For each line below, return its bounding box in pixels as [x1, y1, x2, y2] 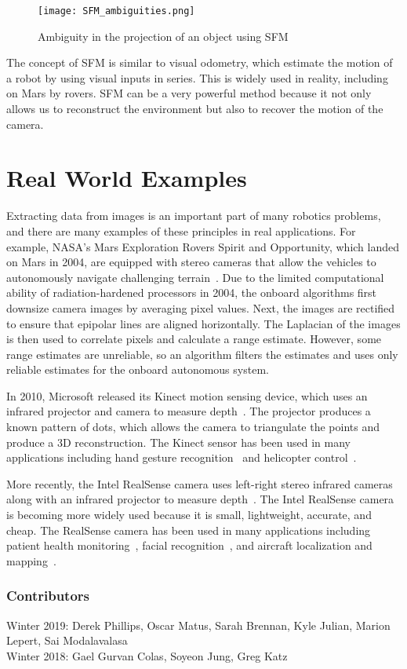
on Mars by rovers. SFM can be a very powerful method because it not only [6, 85, 372, 101]
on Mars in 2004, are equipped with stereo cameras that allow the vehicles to [6, 254, 376, 270]
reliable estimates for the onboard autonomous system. [6, 361, 269, 378]
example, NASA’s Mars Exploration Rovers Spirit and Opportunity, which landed [6, 238, 400, 254]
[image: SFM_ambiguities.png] [38, 5, 195, 16]
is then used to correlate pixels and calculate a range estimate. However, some [6, 331, 382, 347]
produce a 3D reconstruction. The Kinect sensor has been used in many [6, 433, 351, 450]
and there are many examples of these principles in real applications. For [6, 222, 356, 239]
